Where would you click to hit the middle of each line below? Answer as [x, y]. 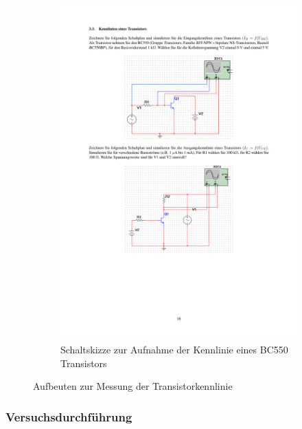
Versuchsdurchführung [69, 416]
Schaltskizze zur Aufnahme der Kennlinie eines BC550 [174, 350]
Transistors [84, 363]
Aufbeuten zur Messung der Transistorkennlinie [133, 386]
